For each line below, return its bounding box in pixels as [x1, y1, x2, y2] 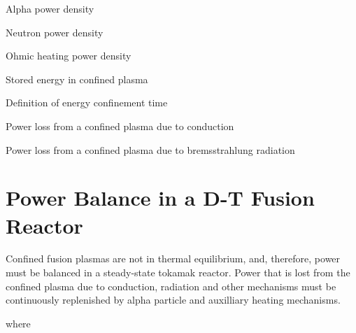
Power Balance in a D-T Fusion [6, 183, 315, 212]
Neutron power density [6, 24, 104, 39]
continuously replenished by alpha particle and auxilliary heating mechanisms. [6, 292, 341, 307]
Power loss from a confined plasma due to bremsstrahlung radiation [6, 142, 295, 157]
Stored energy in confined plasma [6, 71, 148, 86]
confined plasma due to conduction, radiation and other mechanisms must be [6, 278, 336, 293]
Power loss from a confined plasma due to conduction [6, 118, 234, 133]
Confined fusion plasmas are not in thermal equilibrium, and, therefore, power [6, 251, 341, 266]
